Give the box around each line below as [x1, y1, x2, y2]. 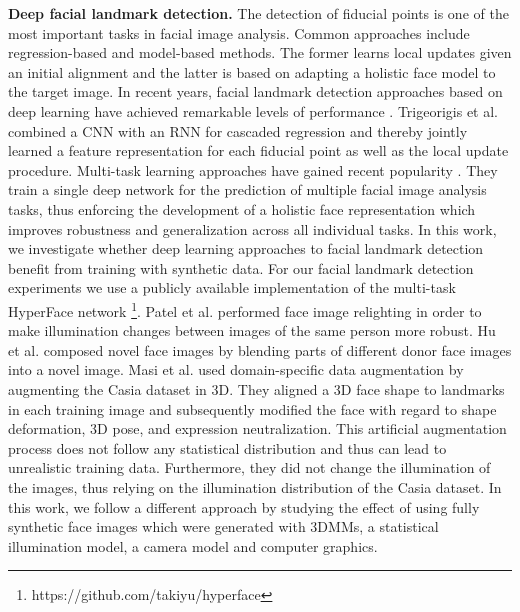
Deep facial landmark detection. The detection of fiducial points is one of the [8, 3, 509, 23]
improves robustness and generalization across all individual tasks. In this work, [8, 218, 497, 239]
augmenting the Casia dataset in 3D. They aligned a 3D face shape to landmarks [8, 378, 505, 399]
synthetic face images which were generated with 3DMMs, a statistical [8, 516, 439, 537]
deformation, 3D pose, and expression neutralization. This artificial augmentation [8, 418, 507, 439]
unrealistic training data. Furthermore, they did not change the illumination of [8, 457, 491, 478]
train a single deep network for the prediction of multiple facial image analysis [8, 179, 487, 200]
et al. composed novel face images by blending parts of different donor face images [8, 339, 512, 360]
